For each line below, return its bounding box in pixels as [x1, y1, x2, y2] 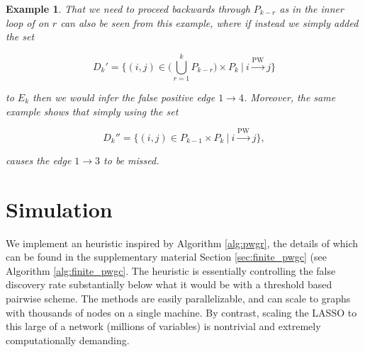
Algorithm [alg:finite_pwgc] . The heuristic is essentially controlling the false [6, 263, 336, 278]
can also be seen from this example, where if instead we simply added [60, 15, 359, 30]
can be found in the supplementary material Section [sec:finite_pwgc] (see [6, 249, 327, 264]
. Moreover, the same [243, 89, 336, 104]
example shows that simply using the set [6, 103, 179, 118]
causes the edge [6, 152, 72, 167]
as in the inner [279, 1, 344, 16]
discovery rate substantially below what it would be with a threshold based [6, 277, 332, 292]
